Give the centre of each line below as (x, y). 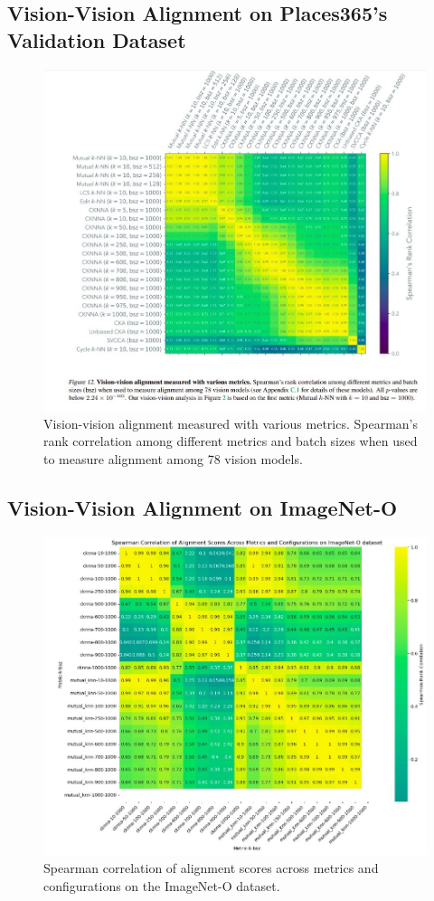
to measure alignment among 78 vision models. (173, 458)
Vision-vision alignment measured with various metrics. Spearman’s (231, 423)
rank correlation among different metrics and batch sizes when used (231, 441)
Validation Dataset (97, 39)
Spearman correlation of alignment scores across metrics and (211, 868)
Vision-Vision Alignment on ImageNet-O (203, 507)
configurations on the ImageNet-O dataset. (162, 885)
